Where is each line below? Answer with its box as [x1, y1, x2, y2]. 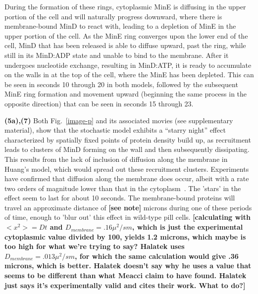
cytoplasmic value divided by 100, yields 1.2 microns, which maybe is [4, 231, 246, 242]
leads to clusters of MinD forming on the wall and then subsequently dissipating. [4, 144, 250, 154]
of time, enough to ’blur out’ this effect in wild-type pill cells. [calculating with [4, 212, 251, 222]
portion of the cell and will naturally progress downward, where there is [4, 11, 222, 21]
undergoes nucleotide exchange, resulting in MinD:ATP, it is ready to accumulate [4, 59, 252, 70]
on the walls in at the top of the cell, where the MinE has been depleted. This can [4, 69, 254, 80]
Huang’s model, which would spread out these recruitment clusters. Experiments [4, 163, 249, 174]
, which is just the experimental [132, 222, 243, 232]
